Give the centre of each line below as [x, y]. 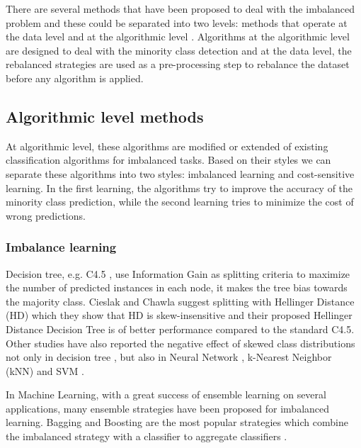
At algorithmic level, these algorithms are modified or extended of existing [167, 146]
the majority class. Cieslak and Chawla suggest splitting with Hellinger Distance [180, 301]
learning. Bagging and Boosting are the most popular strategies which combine [177, 422]
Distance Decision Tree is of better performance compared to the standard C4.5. [180, 329]
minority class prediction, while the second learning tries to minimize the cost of [180, 202]
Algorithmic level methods [105, 116]
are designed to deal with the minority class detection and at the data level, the [179, 50]
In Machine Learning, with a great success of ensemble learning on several [166, 394]
